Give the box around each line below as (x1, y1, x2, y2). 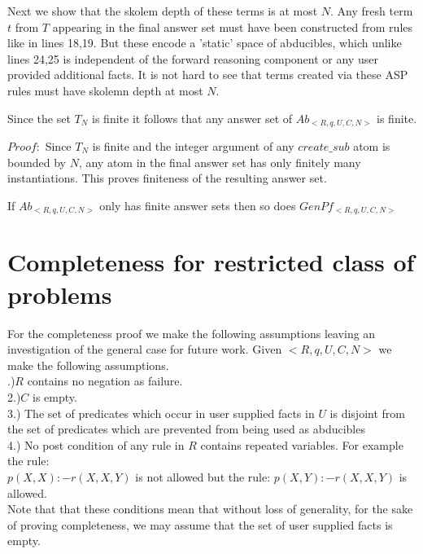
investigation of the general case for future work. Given (7, 341, 282, 358)
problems (7, 277, 112, 310)
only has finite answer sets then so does (99, 196, 296, 213)
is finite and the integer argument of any (92, 138, 294, 155)
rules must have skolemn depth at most (7, 81, 203, 99)
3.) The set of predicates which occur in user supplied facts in (7, 404, 315, 421)
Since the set (7, 109, 71, 126)
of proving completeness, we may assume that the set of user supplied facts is (7, 516, 393, 533)
